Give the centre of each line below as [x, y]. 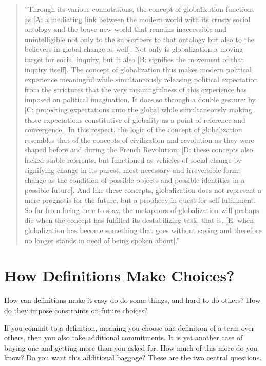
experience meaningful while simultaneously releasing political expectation [141, 79]
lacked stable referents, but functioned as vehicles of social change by [133, 159]
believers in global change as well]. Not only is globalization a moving [134, 49]
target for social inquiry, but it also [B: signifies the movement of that [134, 59]
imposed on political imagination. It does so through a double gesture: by [140, 99]
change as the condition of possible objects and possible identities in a [135, 180]
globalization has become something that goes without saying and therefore [143, 230]
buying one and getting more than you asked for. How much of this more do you [131, 347]
